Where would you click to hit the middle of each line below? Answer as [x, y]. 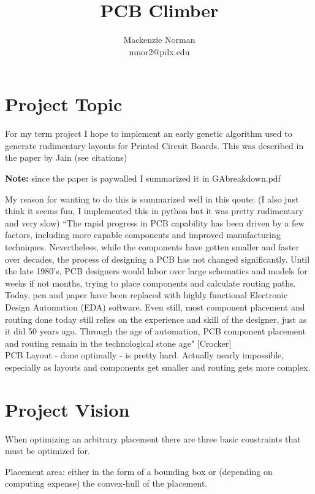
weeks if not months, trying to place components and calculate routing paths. [150, 283]
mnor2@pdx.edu [159, 51]
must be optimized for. [47, 451]
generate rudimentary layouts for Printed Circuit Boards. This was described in [154, 145]
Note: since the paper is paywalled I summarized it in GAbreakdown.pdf [143, 178]
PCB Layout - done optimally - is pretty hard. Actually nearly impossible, [145, 355]
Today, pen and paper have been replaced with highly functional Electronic [146, 295]
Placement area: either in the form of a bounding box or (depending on [139, 471]
